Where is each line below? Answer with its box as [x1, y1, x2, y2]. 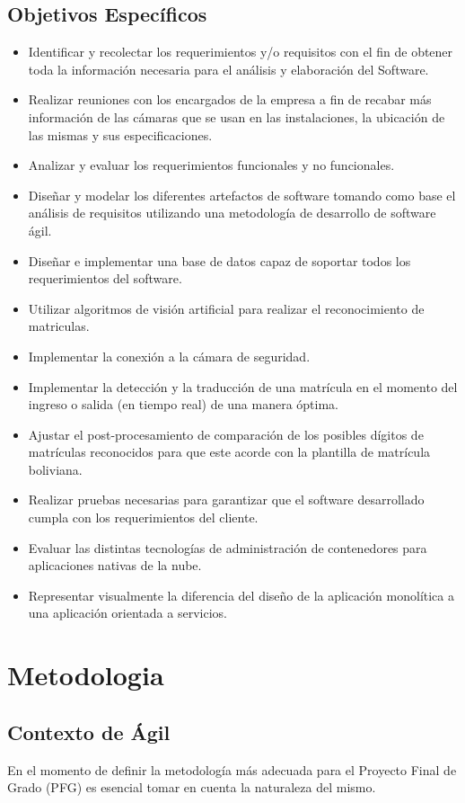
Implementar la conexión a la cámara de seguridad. [28, 346, 311, 365]
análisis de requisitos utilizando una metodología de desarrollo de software [28, 203, 436, 222]
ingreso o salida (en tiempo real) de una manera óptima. [28, 395, 339, 414]
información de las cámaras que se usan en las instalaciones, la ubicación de [28, 107, 445, 126]
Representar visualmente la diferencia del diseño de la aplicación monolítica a [28, 585, 454, 604]
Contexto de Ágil [7, 718, 171, 745]
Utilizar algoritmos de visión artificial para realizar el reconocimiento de [28, 299, 425, 317]
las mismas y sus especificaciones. [28, 125, 213, 144]
